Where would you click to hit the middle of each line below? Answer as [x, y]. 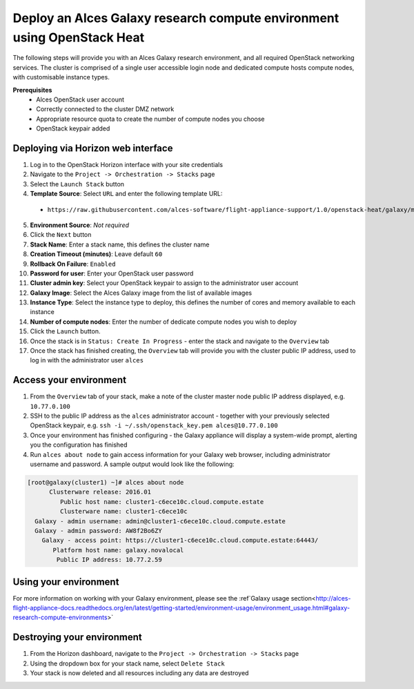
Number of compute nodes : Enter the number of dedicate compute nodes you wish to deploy [163, 322]
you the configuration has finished [79, 445]
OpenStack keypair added [73, 128]
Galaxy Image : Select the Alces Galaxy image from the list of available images [141, 293]
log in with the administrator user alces [87, 360]
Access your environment [70, 380]
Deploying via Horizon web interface [93, 148]
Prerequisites [32, 90]
